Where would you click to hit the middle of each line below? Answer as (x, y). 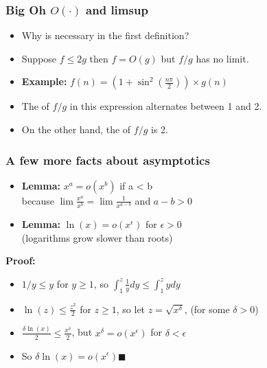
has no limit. (222, 58)
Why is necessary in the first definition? (105, 35)
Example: (44, 81)
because (38, 200)
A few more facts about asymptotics (108, 160)
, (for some (207, 309)
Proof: (21, 261)
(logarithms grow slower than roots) (97, 237)
